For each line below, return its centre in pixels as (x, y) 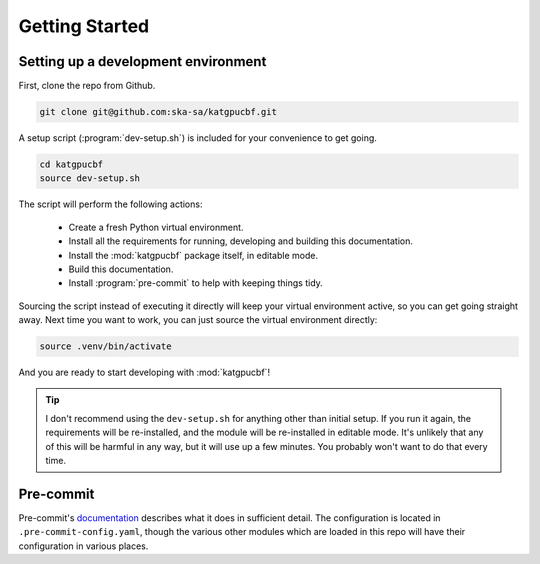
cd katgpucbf (71, 164)
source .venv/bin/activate (105, 346)
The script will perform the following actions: (110, 204)
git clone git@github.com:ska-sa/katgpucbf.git (158, 112)
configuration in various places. (83, 546)
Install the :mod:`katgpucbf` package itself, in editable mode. (193, 255)
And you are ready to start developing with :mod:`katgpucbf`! (144, 372)
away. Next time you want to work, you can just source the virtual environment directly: (198, 320)
